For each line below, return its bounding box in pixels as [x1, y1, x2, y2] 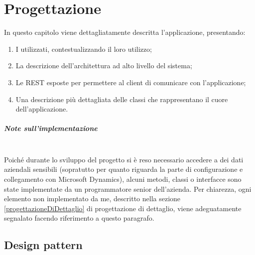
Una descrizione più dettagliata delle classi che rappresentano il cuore [15, 94, 228, 104]
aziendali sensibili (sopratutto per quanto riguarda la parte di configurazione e [4, 164, 243, 174]
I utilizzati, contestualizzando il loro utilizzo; [15, 43, 152, 54]
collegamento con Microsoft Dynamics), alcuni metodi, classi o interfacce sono [4, 174, 242, 184]
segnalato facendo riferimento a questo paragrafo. [4, 213, 154, 223]
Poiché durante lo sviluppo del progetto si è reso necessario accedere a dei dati [4, 154, 244, 164]
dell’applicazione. [15, 104, 68, 114]
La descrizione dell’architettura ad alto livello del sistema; [15, 60, 192, 71]
